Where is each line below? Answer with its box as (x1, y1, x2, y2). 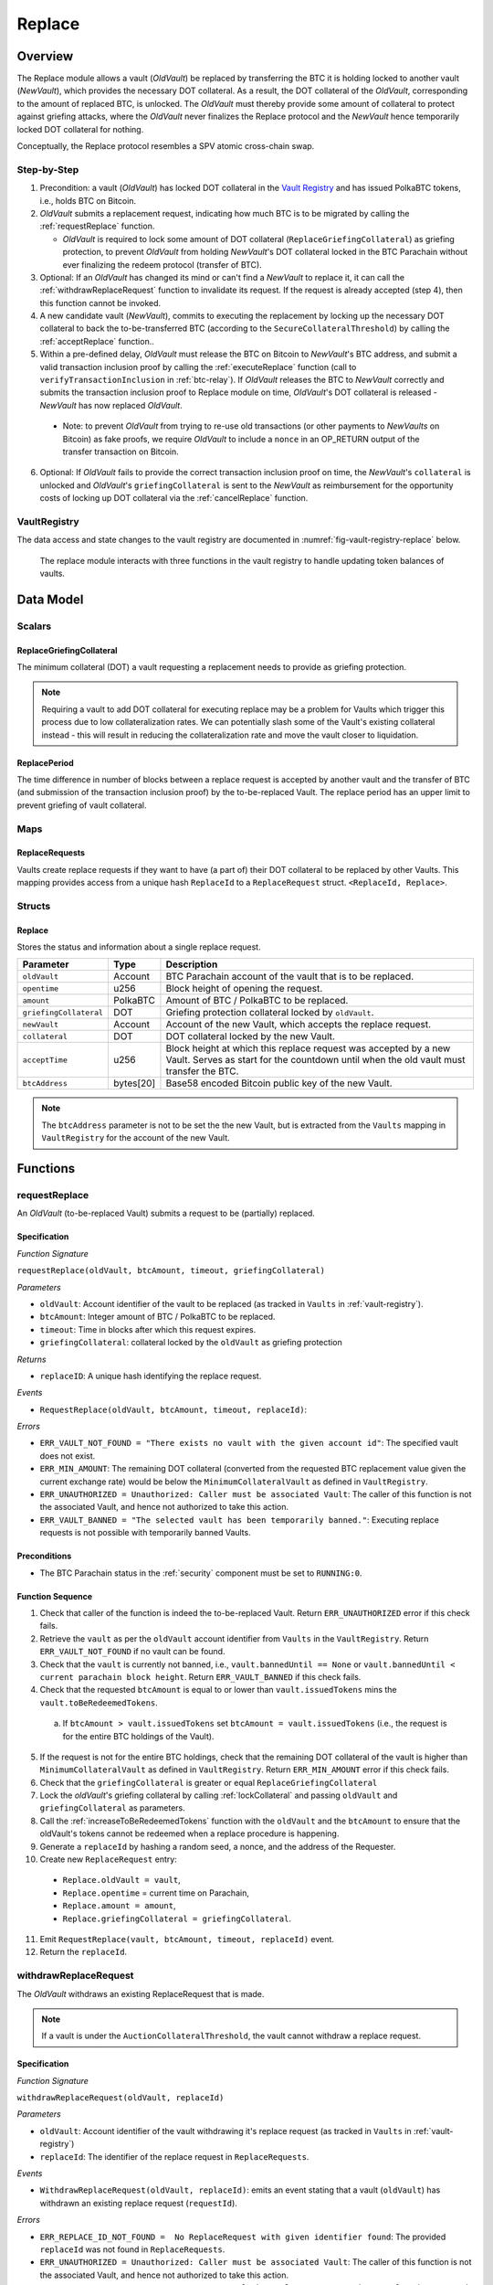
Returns (16, 1354, 47, 1365)
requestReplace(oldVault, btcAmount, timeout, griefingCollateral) (16, 1266, 326, 1276)
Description (165, 958, 218, 971)
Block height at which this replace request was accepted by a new (165, 1042, 451, 1055)
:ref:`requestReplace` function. (39, 220, 155, 232)
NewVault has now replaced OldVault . (39, 399, 183, 410)
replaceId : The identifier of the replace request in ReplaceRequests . (39, 2151, 309, 2162)
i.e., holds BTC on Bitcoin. (39, 195, 137, 206)
